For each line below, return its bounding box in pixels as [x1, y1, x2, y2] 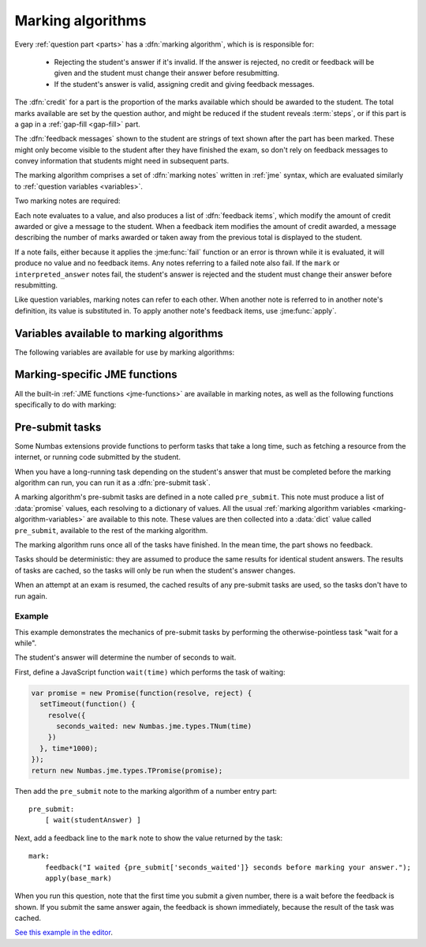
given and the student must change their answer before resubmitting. [54, 68, 280, 78]
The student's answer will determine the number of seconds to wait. [14, 652, 237, 663]
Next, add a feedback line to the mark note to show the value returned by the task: [14, 833, 283, 843]
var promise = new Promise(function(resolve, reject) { [31, 688, 252, 697]
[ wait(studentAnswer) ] [44, 816, 141, 825]
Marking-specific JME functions [14, 368, 177, 381]
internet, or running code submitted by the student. [14, 453, 181, 462]
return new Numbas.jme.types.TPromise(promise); [31, 766, 223, 775]
